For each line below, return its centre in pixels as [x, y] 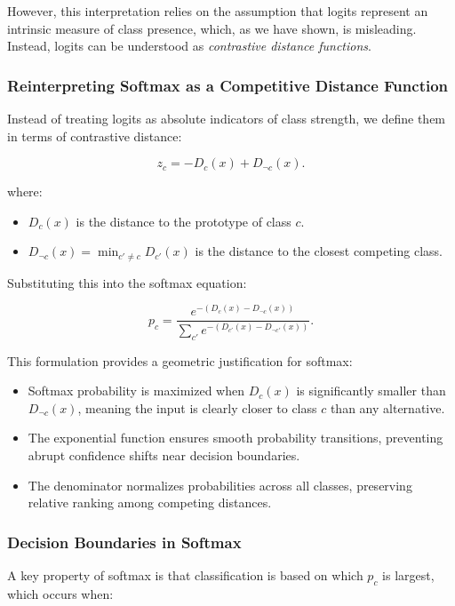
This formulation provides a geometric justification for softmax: [180, 360]
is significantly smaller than [371, 391]
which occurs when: [60, 593]
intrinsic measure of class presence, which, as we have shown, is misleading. [212, 28]
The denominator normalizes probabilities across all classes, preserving [220, 485]
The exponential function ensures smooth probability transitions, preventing [235, 438]
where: [25, 191]
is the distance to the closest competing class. [319, 251]
